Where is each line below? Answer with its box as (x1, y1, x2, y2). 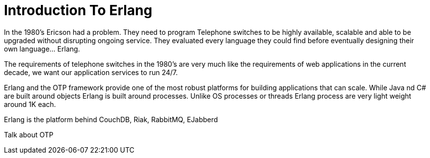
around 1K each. (4, 100, 56, 108)
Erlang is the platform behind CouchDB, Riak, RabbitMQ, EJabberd (4, 115, 218, 124)
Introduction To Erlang (4, 2, 153, 19)
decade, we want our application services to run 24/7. (4, 68, 178, 77)
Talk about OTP (4, 130, 54, 139)
